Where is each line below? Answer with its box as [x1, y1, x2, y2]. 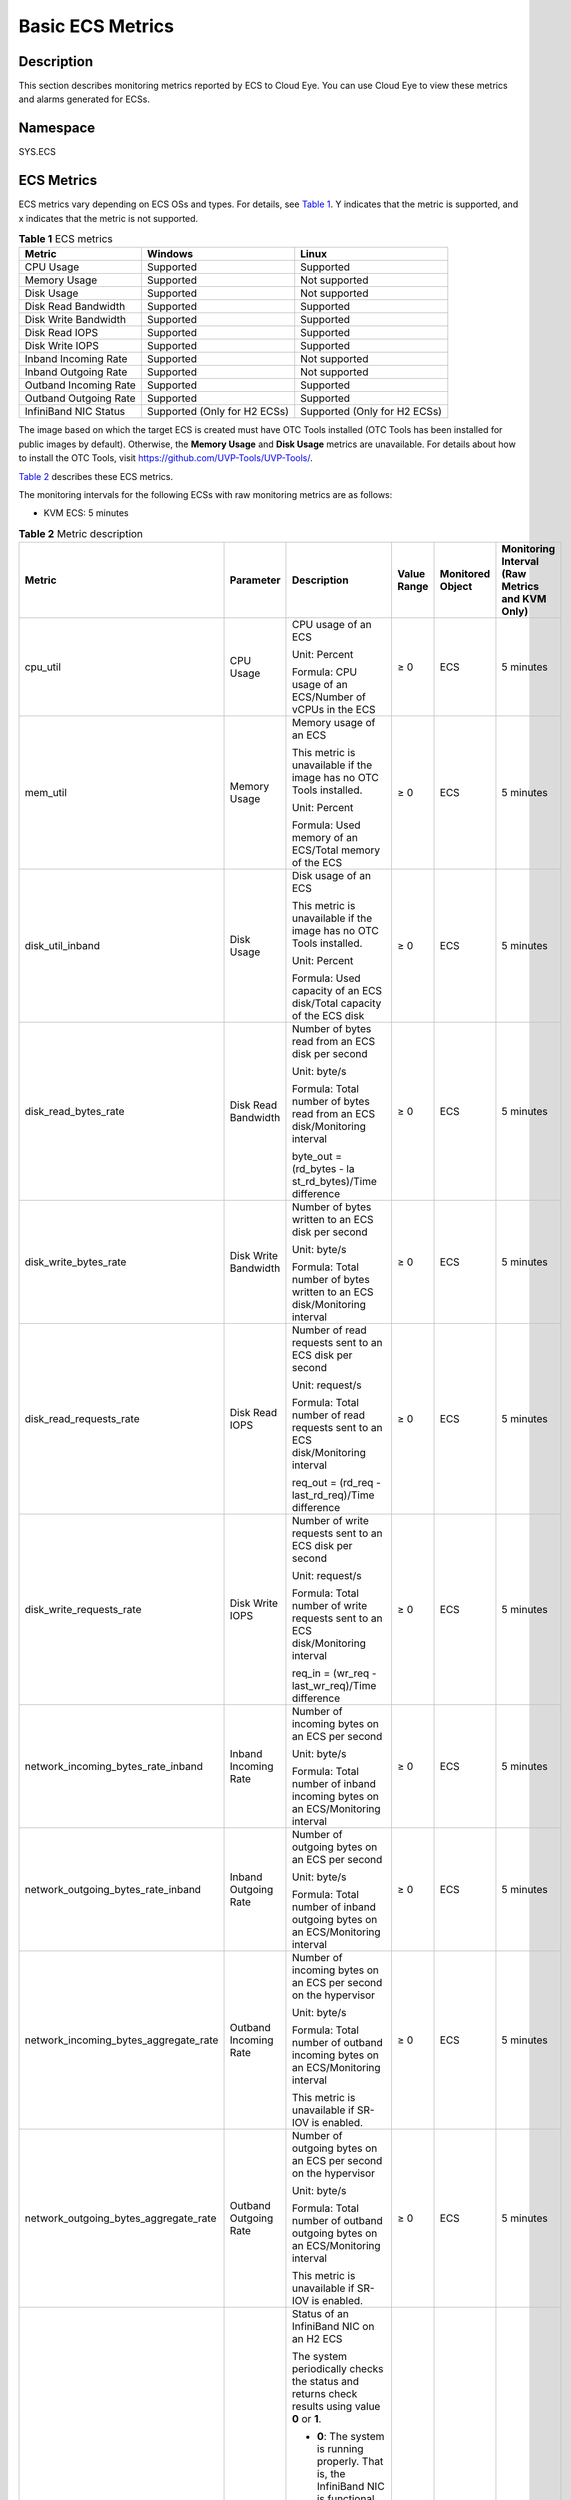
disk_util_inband [24, 939, 100, 953]
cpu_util [24, 660, 62, 674]
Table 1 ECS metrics [18, 232, 114, 246]
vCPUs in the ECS [291, 703, 376, 717]
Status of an [291, 2307, 349, 2321]
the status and [291, 2375, 360, 2389]
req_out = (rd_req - [291, 1476, 382, 1490]
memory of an [291, 831, 359, 845]
